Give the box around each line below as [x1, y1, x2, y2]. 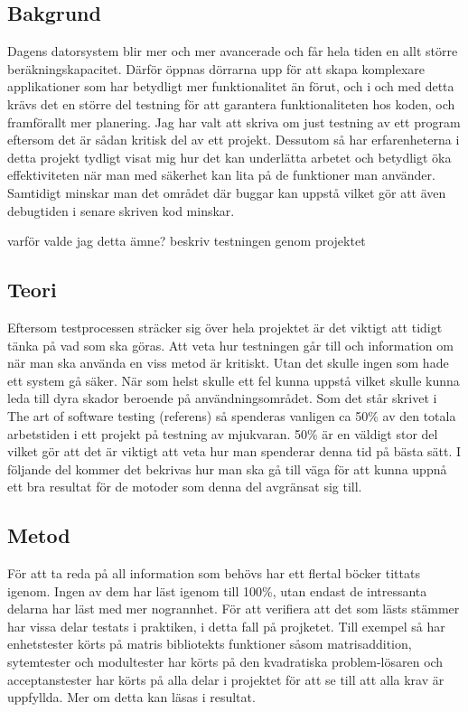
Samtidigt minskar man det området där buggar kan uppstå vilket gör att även [7, 183, 446, 201]
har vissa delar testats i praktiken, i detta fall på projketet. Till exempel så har [7, 616, 445, 635]
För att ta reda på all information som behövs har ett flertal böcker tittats [7, 564, 420, 583]
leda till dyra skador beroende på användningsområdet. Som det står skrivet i [7, 389, 437, 408]
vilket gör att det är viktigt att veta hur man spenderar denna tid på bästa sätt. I [7, 442, 462, 461]
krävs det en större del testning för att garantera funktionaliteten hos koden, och [7, 94, 455, 113]
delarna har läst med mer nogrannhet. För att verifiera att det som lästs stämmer [7, 599, 460, 618]
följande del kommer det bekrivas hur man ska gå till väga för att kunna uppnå [7, 459, 447, 478]
